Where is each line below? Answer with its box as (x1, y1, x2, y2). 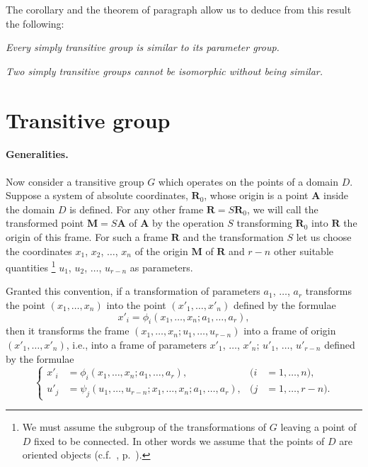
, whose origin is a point (204, 188, 309, 203)
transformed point (6, 215, 84, 230)
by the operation (152, 215, 224, 230)
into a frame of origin (243, 323, 336, 338)
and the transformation (183, 229, 284, 244)
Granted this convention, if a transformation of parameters (6, 283, 260, 298)
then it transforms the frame (6, 323, 130, 338)
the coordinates (6, 243, 72, 258)
